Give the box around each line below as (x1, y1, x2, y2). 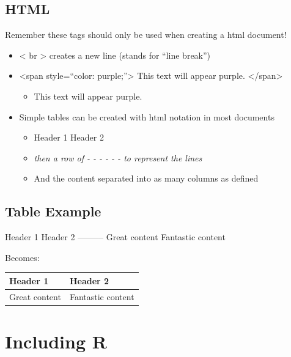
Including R (5, 328, 107, 353)
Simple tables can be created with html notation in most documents (19, 110, 274, 123)
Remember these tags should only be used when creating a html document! (5, 28, 287, 41)
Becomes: (5, 251, 40, 263)
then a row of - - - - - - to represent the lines (34, 151, 202, 164)
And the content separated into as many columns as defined (34, 172, 259, 185)
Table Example (5, 202, 101, 221)
